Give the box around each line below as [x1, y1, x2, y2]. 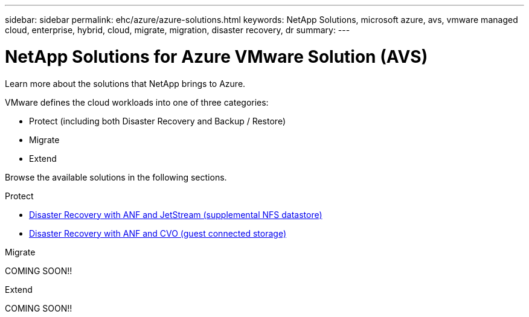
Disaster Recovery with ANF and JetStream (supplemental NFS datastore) [29, 209, 322, 220]
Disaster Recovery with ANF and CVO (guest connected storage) [29, 228, 286, 239]
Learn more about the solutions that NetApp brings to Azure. [5, 78, 246, 89]
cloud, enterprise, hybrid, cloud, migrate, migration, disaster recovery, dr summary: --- [5, 25, 350, 35]
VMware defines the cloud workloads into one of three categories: [5, 97, 269, 107]
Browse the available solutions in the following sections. [5, 171, 227, 182]
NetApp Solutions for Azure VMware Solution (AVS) [5, 46, 428, 67]
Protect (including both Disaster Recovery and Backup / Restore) [29, 115, 286, 126]
